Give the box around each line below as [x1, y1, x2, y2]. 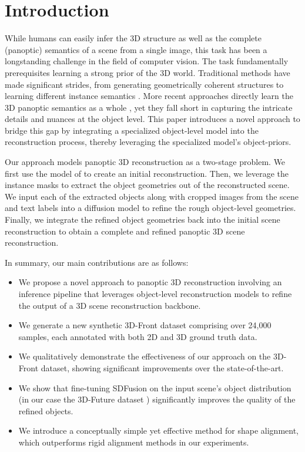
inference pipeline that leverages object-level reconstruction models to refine [18, 288, 292, 299]
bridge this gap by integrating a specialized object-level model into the [5, 124, 259, 136]
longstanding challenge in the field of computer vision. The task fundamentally [5, 55, 289, 67]
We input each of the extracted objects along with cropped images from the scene [5, 190, 299, 202]
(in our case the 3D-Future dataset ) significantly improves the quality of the [18, 393, 296, 405]
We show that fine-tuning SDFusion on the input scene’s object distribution [18, 381, 291, 394]
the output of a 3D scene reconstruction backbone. [18, 299, 201, 311]
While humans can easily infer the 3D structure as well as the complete [5, 32, 262, 44]
